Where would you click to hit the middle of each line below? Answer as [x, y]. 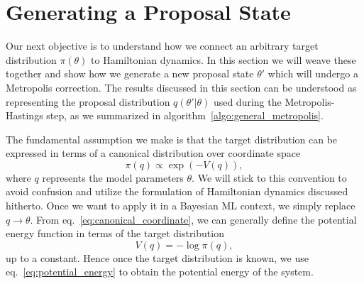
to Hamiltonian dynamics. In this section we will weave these [224, 59]
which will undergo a [313, 73]
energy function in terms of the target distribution [115, 233]
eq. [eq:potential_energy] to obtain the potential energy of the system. [160, 272]
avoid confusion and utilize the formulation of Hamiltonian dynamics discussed [177, 191]
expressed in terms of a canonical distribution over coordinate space [153, 153]
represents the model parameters [113, 177]
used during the [247, 101]
